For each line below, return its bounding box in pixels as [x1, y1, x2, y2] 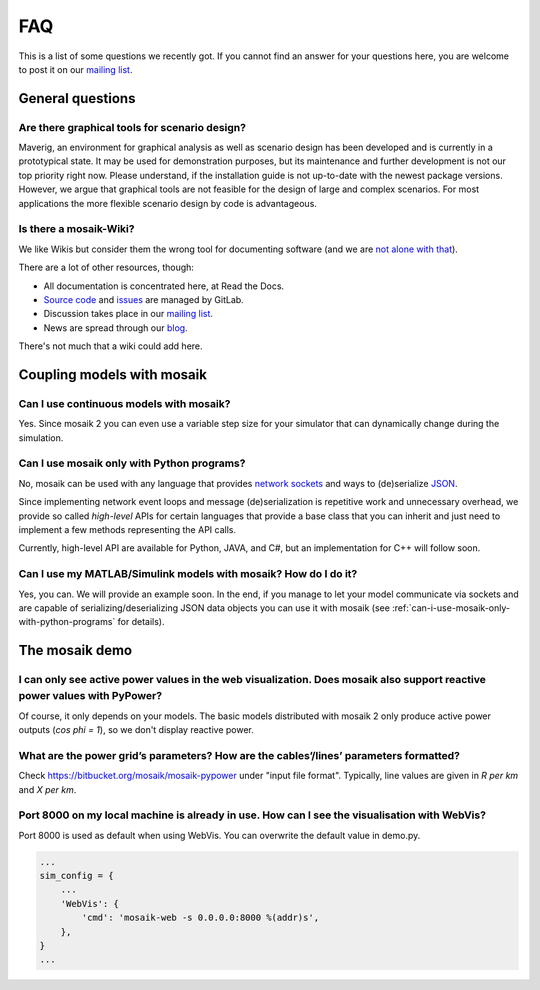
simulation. [18, 431, 64, 444]
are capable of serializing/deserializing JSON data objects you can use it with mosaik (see [18, 601, 390, 614]
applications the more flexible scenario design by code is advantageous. [18, 197, 317, 209]
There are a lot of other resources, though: [18, 261, 195, 274]
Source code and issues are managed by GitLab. [43, 293, 244, 305]
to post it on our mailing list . [18, 63, 133, 75]
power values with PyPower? [18, 689, 163, 703]
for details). [117, 616, 165, 628]
